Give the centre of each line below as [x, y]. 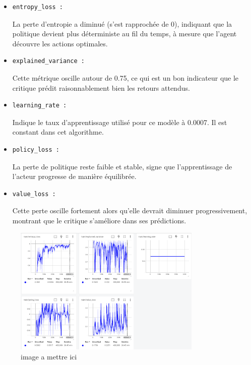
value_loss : [34, 194]
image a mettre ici [49, 356]
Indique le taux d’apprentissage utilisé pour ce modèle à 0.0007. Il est [120, 122]
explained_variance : [48, 61]
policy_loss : [36, 149]
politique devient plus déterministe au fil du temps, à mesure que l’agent [124, 34]
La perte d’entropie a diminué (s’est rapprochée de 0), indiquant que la [122, 23]
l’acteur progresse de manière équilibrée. [74, 176]
